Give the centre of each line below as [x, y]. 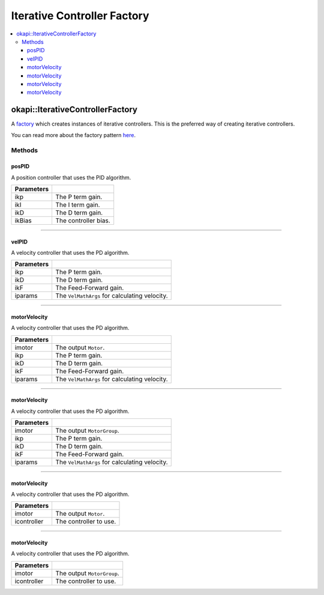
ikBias [23, 221]
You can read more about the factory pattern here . [73, 135]
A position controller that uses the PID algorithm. [71, 177]
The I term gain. [78, 204]
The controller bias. [83, 221]
